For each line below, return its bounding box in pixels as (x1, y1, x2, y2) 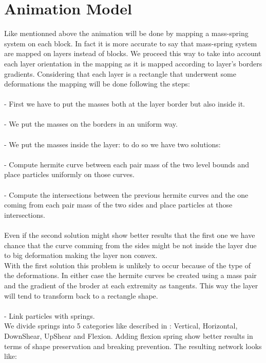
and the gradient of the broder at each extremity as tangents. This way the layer (4, 280, 258, 290)
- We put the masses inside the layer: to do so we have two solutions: (4, 139, 221, 149)
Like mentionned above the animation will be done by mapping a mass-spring (4, 28, 249, 39)
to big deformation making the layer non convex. (4, 250, 158, 261)
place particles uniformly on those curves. (4, 169, 135, 180)
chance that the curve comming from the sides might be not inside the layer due (4, 239, 257, 250)
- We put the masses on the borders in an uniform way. (4, 118, 178, 129)
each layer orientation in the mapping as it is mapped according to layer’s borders (4, 58, 262, 68)
